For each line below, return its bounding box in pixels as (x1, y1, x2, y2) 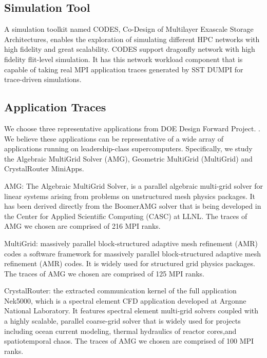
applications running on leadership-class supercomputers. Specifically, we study (4, 143, 253, 154)
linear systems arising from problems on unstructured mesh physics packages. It (4, 190, 256, 201)
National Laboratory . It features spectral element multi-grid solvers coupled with (4, 305, 259, 316)
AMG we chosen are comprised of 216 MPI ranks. (4, 221, 161, 231)
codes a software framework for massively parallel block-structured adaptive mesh (4, 248, 261, 258)
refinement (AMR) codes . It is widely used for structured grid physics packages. (4, 258, 255, 269)
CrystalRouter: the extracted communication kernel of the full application (4, 285, 237, 296)
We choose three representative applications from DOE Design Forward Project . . (4, 123, 260, 133)
